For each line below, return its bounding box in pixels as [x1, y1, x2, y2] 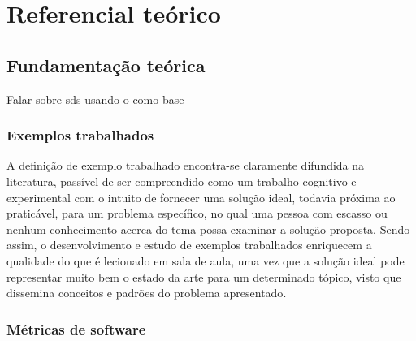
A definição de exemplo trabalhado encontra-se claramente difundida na [6, 157, 365, 174]
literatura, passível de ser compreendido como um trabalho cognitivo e [6, 172, 357, 189]
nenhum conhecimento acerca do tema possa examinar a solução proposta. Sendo [6, 220, 410, 237]
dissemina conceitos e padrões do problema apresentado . [6, 284, 287, 301]
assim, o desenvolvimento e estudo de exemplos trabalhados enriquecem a [6, 236, 372, 253]
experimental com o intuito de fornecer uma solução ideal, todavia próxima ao [6, 188, 396, 205]
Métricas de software [6, 318, 146, 339]
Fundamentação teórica [6, 52, 206, 77]
